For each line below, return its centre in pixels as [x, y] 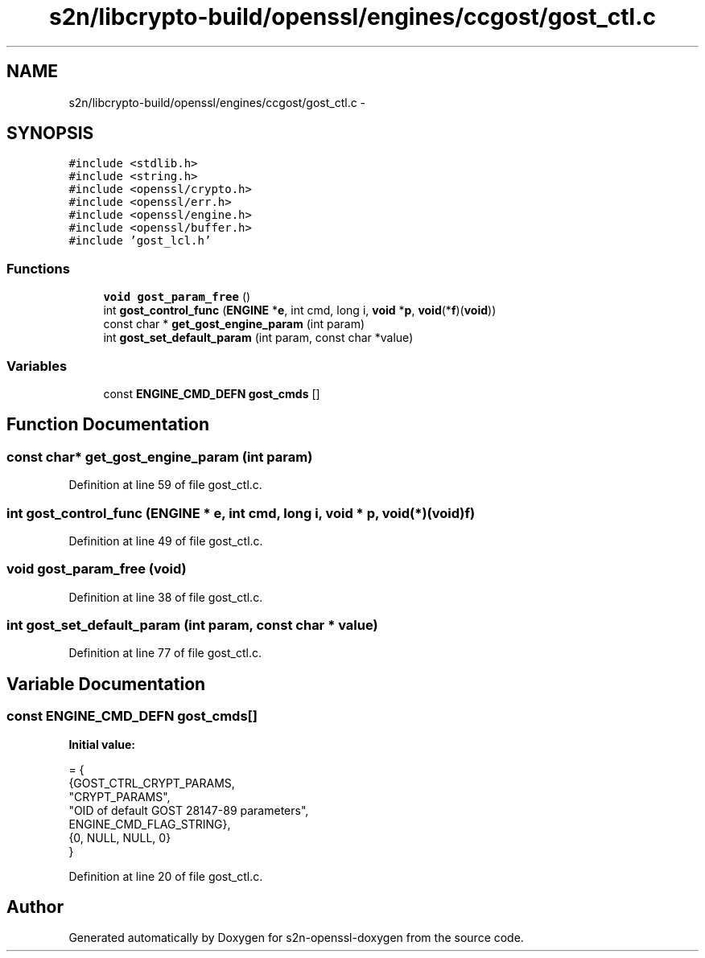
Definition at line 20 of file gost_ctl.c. [166, 876]
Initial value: [102, 744]
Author [35, 907]
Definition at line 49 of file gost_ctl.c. [166, 541]
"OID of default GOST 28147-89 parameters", [189, 810]
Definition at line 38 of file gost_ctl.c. [166, 597]
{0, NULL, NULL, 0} [120, 837]
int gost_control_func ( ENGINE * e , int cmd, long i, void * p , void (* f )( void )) [300, 310]
